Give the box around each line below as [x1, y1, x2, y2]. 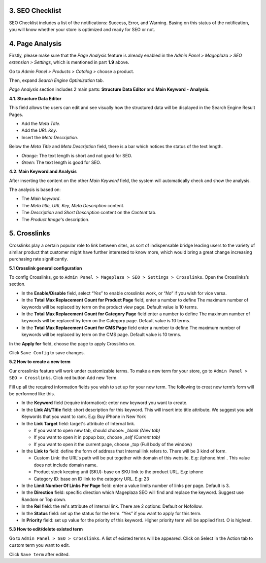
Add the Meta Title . [21, 120, 61, 126]
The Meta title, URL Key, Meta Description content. [21, 202, 125, 208]
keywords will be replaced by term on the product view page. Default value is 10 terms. [21, 304, 198, 310]
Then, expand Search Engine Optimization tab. [9, 77, 104, 83]
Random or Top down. [21, 496, 66, 502]
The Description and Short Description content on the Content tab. [21, 210, 157, 216]
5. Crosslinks [9, 229, 50, 238]
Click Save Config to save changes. [9, 350, 85, 355]
